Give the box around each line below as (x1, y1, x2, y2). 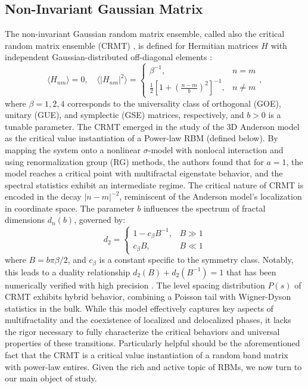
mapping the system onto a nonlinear (5, 143, 141, 156)
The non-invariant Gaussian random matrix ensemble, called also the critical (5, 27, 285, 40)
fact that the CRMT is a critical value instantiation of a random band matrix (5, 349, 288, 361)
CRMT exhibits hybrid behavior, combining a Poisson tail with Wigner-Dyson (5, 290, 291, 303)
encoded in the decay (5, 190, 82, 203)
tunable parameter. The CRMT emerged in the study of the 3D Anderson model (5, 120, 300, 132)
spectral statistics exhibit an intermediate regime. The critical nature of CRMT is (5, 178, 304, 191)
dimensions (5, 213, 45, 226)
